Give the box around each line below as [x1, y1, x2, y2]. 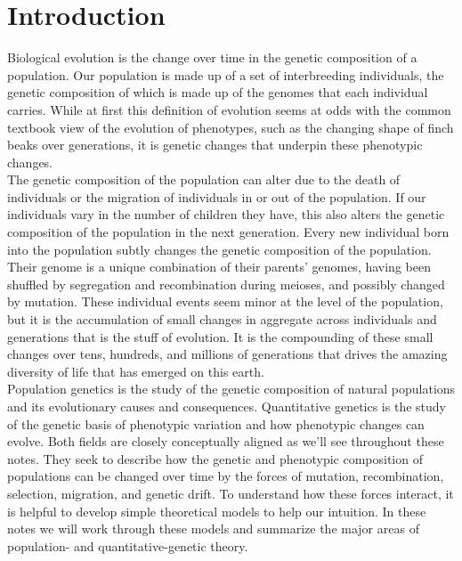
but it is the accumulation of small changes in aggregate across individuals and [7, 310, 437, 329]
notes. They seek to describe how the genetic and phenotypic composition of [7, 449, 423, 467]
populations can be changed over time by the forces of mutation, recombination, [7, 467, 444, 485]
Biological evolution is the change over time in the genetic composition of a [7, 48, 417, 67]
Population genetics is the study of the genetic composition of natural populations [7, 379, 456, 398]
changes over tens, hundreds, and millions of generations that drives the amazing [7, 345, 448, 363]
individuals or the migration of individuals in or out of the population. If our [7, 187, 426, 206]
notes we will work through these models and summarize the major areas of [7, 519, 419, 538]
